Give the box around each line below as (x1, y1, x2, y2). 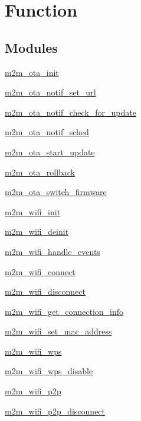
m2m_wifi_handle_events (5, 245, 100, 257)
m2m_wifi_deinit (5, 225, 69, 238)
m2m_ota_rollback (5, 165, 76, 178)
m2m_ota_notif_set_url (5, 86, 96, 98)
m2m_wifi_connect (5, 265, 76, 278)
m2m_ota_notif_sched (5, 126, 89, 138)
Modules (5, 38, 58, 56)
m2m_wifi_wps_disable (5, 365, 93, 377)
